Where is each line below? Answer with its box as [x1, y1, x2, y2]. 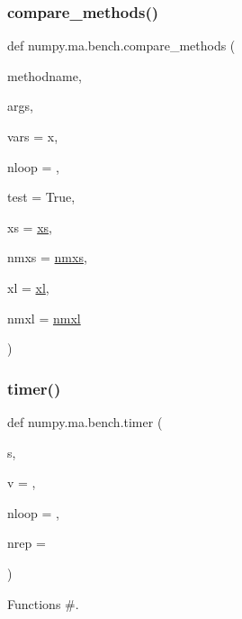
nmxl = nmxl [7, 308, 81, 327]
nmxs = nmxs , [7, 248, 87, 267]
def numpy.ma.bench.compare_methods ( [7, 36, 236, 55]
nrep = [7, 533, 46, 552]
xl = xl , [7, 278, 49, 296]
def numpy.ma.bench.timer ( [7, 412, 163, 431]
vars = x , [7, 127, 58, 145]
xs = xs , [7, 217, 52, 236]
